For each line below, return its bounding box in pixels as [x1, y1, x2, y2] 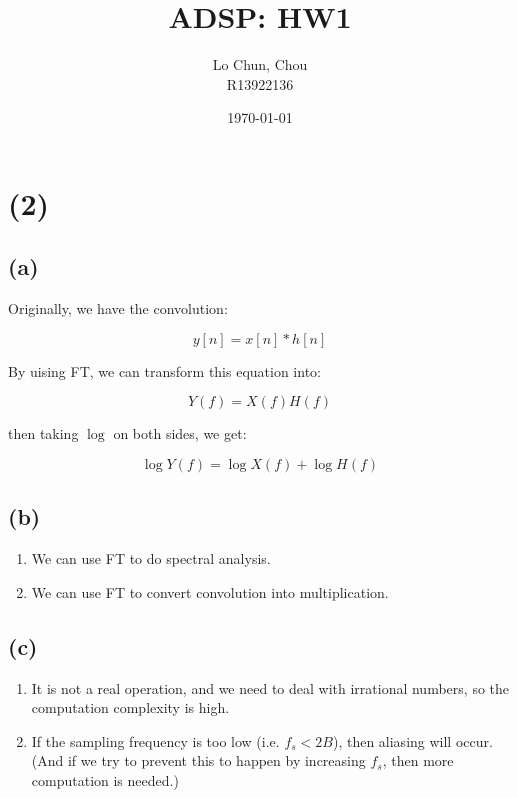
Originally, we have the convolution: [8, 298, 228, 319]
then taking [8, 423, 79, 444]
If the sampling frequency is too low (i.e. [31, 730, 280, 751]
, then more [382, 750, 454, 771]
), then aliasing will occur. [332, 730, 493, 751]
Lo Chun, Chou [212, 54, 308, 75]
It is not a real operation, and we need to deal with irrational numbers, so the [31, 677, 509, 698]
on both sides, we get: [113, 423, 247, 444]
